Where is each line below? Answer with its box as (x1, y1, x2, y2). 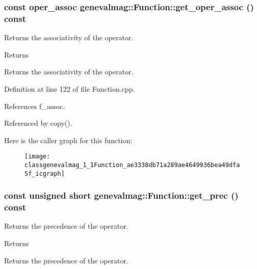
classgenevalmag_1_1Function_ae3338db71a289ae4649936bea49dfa (24, 161, 240, 169)
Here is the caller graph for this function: (4, 134, 133, 145)
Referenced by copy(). (4, 118, 72, 128)
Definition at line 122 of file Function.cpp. (4, 83, 135, 94)
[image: (24, 153, 50, 160)
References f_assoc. (4, 100, 65, 111)
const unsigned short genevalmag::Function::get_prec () (4, 189, 239, 202)
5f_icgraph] (24, 170, 65, 177)
